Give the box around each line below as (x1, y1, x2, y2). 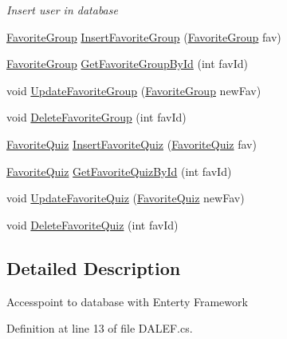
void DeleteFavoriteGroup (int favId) (6, 109, 187, 126)
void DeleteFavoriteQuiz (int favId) (6, 216, 179, 233)
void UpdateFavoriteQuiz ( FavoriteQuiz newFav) (6, 189, 245, 206)
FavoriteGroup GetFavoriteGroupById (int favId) (6, 55, 248, 72)
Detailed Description (6, 255, 181, 280)
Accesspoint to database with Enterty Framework (6, 293, 248, 309)
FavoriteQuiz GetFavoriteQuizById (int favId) (6, 162, 232, 179)
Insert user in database (6, 2, 118, 18)
